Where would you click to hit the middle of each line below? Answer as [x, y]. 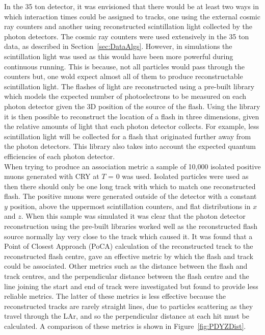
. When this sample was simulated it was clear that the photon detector [133, 216]
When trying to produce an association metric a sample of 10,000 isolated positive [132, 166]
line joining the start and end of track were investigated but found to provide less [131, 286]
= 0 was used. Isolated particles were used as [178, 176]
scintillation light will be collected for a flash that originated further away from [128, 136]
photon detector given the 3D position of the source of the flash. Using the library [132, 106]
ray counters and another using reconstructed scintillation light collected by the [128, 26]
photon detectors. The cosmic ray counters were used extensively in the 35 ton [127, 36]
